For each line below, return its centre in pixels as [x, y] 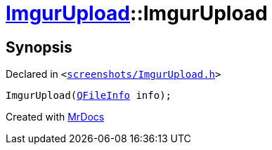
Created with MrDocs [55, 117]
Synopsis [39, 47]
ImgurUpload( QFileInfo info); [89, 96]
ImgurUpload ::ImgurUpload [137, 13]
